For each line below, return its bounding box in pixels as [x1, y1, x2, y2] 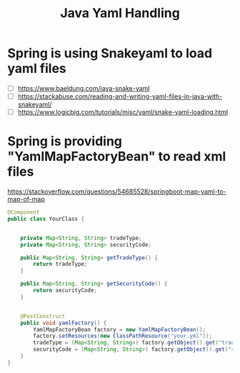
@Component [7, 209, 40, 216]
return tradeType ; [33, 261, 88, 268]
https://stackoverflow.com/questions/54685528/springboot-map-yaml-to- [7, 187, 226, 196]
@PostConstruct [20, 312, 66, 319]
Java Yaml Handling [60, 5, 180, 21]
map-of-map [7, 195, 45, 204]
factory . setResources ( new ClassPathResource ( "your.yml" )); [33, 332, 213, 340]
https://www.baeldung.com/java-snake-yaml [17, 84, 150, 92]
